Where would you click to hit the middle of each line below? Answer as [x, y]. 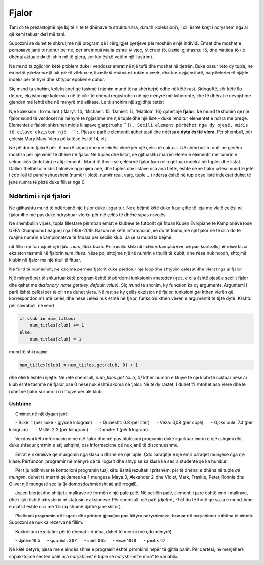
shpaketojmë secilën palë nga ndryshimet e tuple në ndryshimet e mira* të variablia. [94, 556]
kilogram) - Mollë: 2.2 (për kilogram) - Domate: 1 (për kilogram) [78, 429]
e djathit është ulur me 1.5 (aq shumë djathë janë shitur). [66, 507]
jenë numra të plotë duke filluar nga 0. [47, 182]
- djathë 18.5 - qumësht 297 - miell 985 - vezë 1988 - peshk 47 [90, 540]
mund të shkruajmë [29, 352]
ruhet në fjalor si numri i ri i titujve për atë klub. [56, 391]
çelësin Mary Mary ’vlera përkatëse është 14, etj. [58, 139]
